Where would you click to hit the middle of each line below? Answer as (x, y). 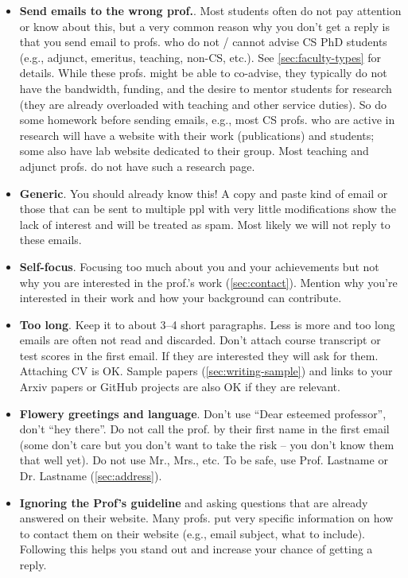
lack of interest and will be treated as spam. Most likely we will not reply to (205, 224)
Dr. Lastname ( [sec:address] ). (91, 476)
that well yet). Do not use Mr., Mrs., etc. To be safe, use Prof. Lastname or (204, 460)
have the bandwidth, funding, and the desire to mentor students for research (206, 88)
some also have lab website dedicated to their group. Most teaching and (194, 151)
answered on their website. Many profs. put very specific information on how (206, 518)
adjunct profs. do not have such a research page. (137, 166)
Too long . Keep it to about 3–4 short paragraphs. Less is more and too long (207, 324)
